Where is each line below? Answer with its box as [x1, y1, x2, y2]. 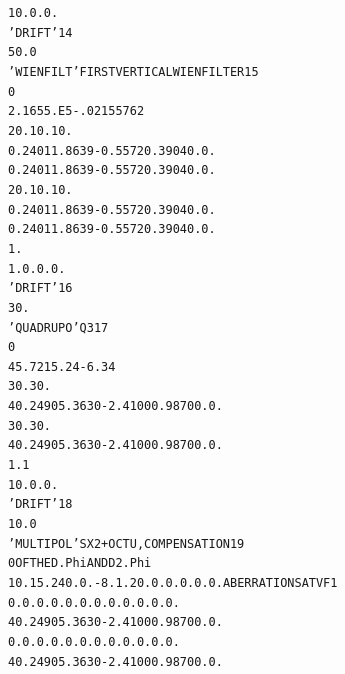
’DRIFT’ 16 [8, 281, 73, 296]
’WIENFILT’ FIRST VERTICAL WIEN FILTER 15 [8, 64, 259, 79]
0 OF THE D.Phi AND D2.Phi [8, 556, 152, 571]
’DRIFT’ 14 [8, 25, 73, 40]
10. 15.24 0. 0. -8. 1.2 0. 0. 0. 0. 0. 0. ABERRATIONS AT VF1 [8, 576, 338, 591]
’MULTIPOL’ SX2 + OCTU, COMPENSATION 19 [8, 536, 245, 551]
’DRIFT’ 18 [8, 497, 73, 512]
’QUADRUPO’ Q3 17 [8, 320, 109, 335]
